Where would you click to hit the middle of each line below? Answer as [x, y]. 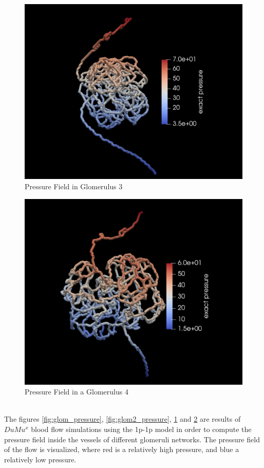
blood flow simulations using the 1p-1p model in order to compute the [141, 429]
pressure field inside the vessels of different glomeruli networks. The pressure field [132, 439]
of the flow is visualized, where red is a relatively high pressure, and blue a [122, 449]
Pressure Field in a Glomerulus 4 [77, 392]
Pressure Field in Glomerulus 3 [74, 186]
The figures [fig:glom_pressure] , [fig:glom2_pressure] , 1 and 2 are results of [122, 419]
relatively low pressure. [40, 459]
